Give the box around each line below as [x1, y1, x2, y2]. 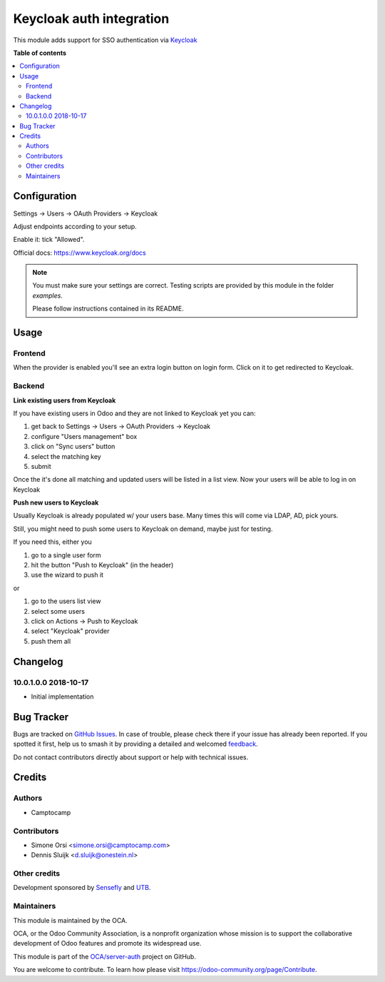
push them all [31, 637, 71, 645]
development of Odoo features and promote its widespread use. [13, 939, 202, 948]
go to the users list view [31, 597, 101, 606]
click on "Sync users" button [31, 442, 115, 451]
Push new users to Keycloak [13, 498, 99, 507]
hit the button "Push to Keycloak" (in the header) [31, 561, 174, 570]
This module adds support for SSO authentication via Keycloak [13, 36, 197, 44]
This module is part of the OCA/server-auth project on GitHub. [13, 952, 196, 961]
